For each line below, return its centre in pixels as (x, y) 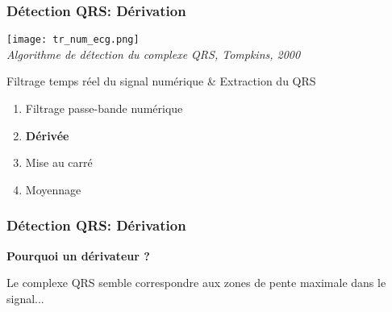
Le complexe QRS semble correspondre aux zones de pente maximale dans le (196, 283)
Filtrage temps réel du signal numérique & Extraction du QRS (161, 81)
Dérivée (47, 135)
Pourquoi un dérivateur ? (78, 255)
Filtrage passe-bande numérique (104, 108)
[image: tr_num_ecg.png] (73, 40)
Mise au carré (59, 162)
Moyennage (53, 189)
